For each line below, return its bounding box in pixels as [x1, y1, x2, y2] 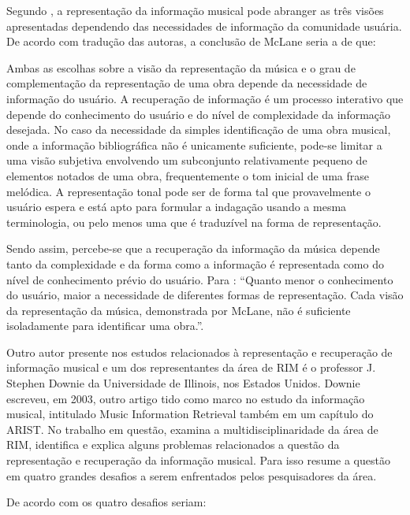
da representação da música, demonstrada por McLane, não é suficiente [6, 302, 351, 318]
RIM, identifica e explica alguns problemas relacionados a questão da [6, 436, 340, 453]
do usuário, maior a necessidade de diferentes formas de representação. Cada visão [6, 287, 404, 303]
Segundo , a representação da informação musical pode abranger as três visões [6, 2, 384, 18]
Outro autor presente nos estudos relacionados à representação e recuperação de [6, 343, 393, 360]
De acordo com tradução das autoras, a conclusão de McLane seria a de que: [6, 33, 376, 50]
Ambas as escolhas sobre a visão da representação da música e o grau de [6, 59, 356, 76]
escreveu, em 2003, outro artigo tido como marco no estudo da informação [6, 390, 365, 406]
